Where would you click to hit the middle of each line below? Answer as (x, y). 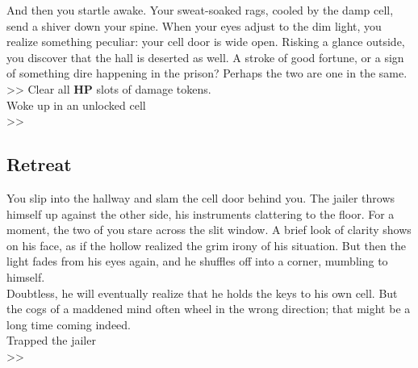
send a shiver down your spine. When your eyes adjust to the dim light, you (194, 25)
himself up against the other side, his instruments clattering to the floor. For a (201, 213)
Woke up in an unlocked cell (76, 105)
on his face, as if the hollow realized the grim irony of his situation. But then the (206, 245)
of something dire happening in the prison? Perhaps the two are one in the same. (207, 73)
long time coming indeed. (69, 324)
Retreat (39, 164)
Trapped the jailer (51, 340)
